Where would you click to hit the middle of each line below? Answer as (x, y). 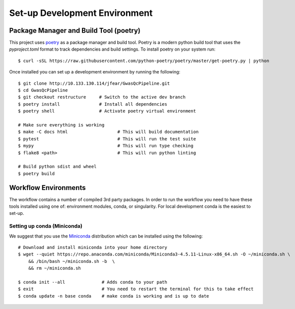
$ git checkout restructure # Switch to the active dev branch (102, 97)
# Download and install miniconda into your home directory (93, 247)
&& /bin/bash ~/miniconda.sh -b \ (72, 261)
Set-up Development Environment (81, 13)
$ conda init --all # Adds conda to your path (93, 282)
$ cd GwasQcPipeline (43, 90)
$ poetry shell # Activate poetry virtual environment (107, 111)
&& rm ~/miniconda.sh (55, 268)
